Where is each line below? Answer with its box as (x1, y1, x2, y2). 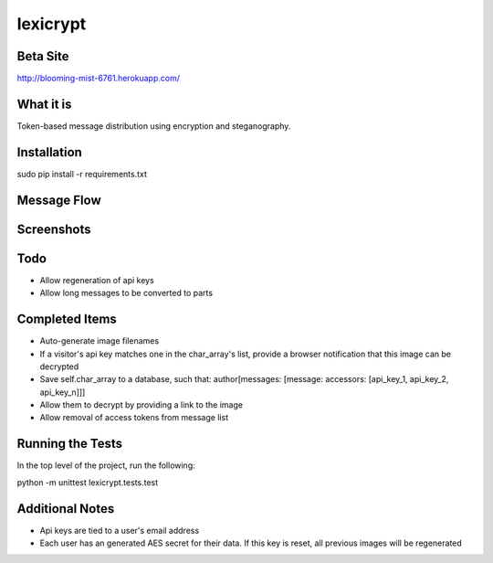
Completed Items (16, 312, 118, 327)
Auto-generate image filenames (39, 335, 160, 346)
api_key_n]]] (39, 387, 86, 398)
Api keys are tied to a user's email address (39, 525, 200, 536)
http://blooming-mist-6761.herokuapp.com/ (16, 73, 180, 84)
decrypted (39, 361, 79, 372)
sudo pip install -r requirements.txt (16, 168, 148, 179)
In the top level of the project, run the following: (16, 460, 195, 471)
